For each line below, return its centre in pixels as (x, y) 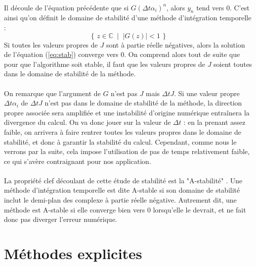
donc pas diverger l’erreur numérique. (61, 219)
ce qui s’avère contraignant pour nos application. (78, 161)
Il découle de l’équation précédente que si (66, 7)
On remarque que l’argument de (52, 93)
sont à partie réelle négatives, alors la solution (175, 44)
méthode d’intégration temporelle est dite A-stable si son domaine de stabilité (122, 190)
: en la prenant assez (214, 122)
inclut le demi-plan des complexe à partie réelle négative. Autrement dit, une (120, 200)
